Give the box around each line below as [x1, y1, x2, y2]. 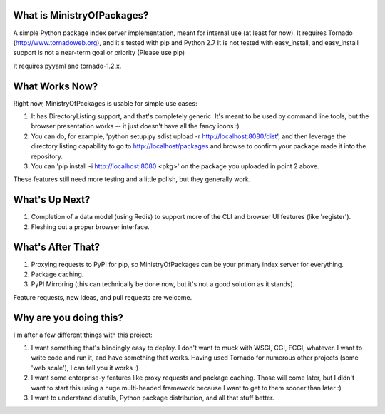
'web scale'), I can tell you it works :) [31, 363, 139, 372]
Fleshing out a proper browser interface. [31, 222, 150, 231]
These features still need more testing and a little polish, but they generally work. [13, 175, 251, 183]
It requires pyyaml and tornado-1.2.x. [13, 61, 122, 70]
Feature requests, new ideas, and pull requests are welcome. [13, 293, 192, 301]
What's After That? [13, 241, 100, 253]
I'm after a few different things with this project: [13, 330, 153, 339]
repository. [31, 152, 63, 161]
